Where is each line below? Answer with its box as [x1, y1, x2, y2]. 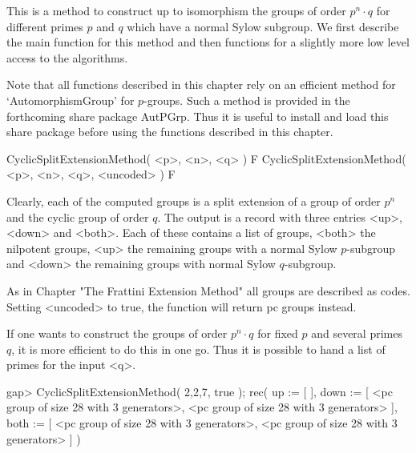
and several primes [311, 325, 402, 342]
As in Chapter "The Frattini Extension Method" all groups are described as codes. [6, 282, 410, 299]
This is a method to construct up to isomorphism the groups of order [6, 2, 346, 18]
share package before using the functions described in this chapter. [6, 123, 333, 140]
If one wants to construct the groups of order [6, 325, 228, 342]
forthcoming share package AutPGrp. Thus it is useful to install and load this [6, 107, 389, 124]
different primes [6, 18, 83, 34]
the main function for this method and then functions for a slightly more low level [6, 34, 410, 50]
